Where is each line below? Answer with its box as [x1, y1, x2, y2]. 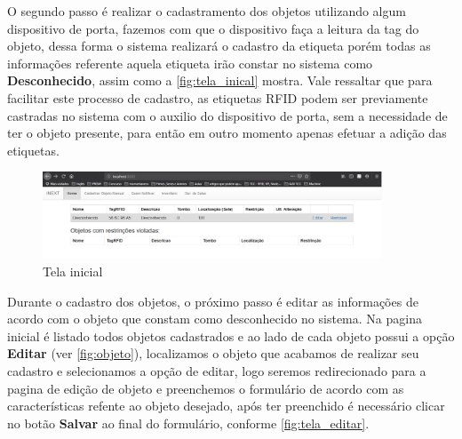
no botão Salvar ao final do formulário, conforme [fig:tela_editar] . [7, 413, 370, 432]
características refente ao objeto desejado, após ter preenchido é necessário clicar [7, 396, 445, 415]
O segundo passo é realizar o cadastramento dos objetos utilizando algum [7, 2, 406, 20]
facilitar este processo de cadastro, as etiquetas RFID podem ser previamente [7, 88, 428, 107]
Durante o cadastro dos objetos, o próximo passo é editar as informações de [7, 291, 418, 310]
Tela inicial [43, 261, 103, 280]
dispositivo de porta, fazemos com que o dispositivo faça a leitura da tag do [7, 19, 419, 37]
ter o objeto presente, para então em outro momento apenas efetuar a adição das [7, 124, 447, 142]
